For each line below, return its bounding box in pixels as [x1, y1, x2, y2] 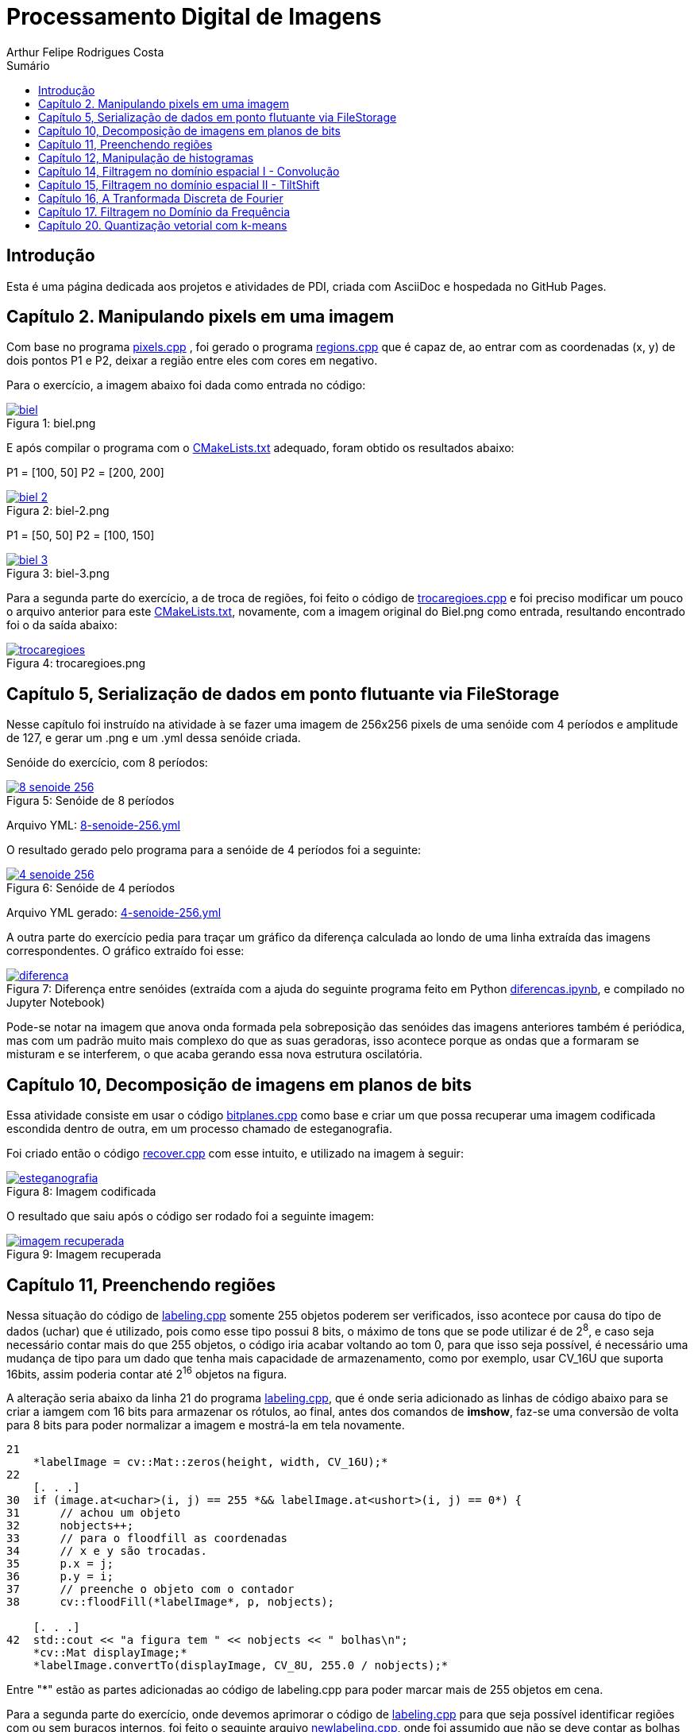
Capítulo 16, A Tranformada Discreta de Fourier [38, 191, 283, 205]
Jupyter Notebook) [6, 996, 106, 1010]
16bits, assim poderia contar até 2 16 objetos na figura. [6, 1364, 287, 1381]
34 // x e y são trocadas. [6, 1544, 207, 1558]
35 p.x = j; [6, 1557, 114, 1571]
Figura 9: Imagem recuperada [6, 1247, 161, 1262]
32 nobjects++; [6, 1519, 134, 1533]
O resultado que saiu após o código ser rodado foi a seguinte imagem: [6, 1209, 375, 1224]
